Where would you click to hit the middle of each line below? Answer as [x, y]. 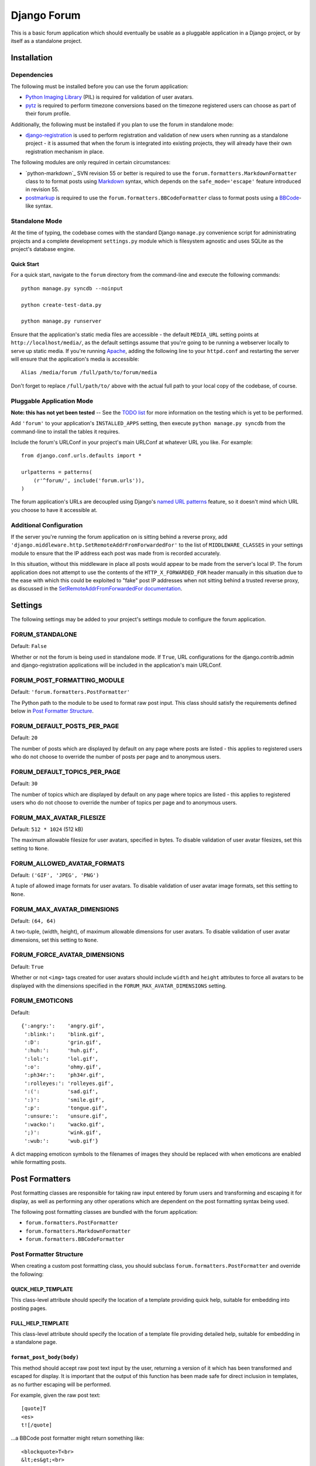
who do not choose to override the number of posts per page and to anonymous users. [116, 756]
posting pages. [29, 1308]
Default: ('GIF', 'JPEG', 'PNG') [55, 875]
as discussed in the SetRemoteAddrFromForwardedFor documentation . [97, 589]
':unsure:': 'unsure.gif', [66, 1116]
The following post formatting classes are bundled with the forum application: [104, 1212]
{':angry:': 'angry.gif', [63, 1026]
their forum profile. [48, 114]
